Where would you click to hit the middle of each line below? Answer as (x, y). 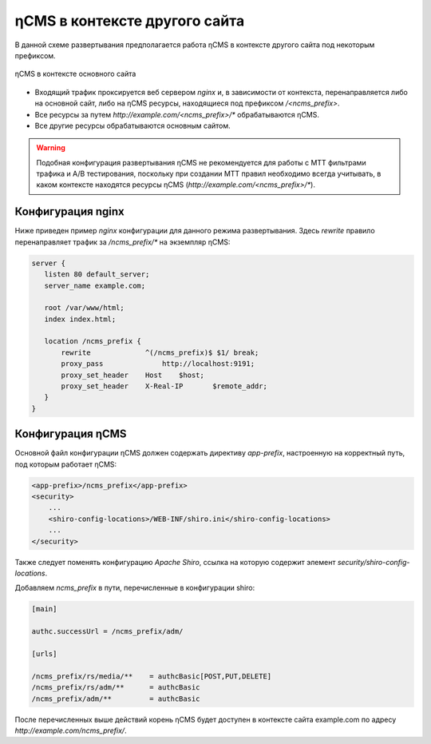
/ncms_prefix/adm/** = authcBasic (116, 698)
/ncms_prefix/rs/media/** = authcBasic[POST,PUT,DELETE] (152, 676)
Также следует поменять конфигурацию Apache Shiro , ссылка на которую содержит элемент (175, 562)
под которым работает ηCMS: (66, 464)
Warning (51, 148)
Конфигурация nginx (69, 212)
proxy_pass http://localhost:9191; (158, 364)
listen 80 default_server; (97, 275)
